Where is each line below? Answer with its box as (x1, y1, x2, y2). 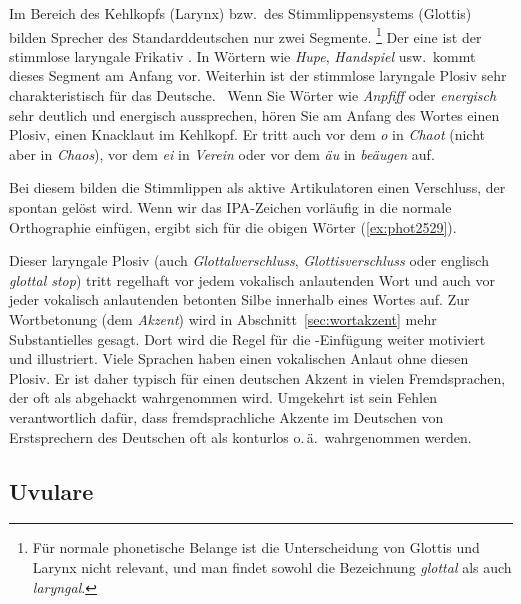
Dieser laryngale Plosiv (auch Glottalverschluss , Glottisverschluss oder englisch (9, 250, 489, 271)
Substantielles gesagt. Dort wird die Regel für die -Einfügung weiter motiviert (9, 328, 486, 349)
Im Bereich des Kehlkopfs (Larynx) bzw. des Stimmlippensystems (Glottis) (9, 3, 472, 23)
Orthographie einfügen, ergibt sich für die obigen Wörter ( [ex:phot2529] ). (9, 216, 457, 237)
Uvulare (9, 475, 94, 506)
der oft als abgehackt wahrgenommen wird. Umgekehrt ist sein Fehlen (9, 387, 437, 408)
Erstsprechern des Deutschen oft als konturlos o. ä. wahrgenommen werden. (9, 426, 472, 447)
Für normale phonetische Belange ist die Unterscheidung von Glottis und (32, 537, 480, 558)
